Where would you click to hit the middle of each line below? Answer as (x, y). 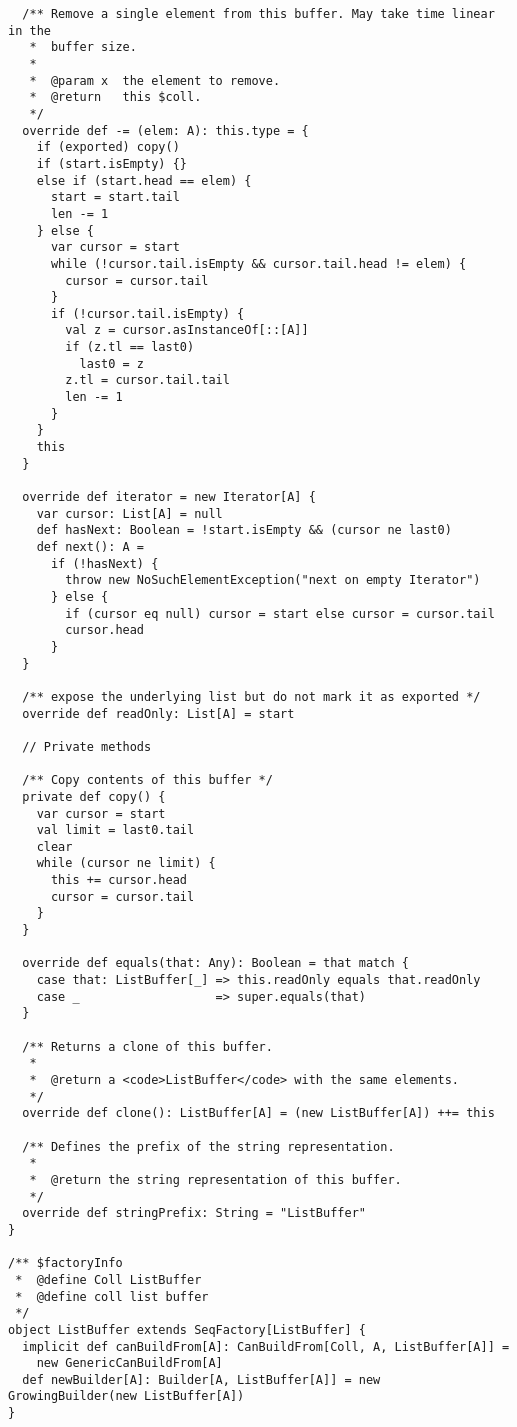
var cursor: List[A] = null (129, 513)
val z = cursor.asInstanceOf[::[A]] (187, 330)
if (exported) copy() (108, 147)
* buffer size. (83, 47)
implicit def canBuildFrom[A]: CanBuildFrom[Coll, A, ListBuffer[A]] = (266, 1346)
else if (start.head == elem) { (144, 180)
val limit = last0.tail (115, 830)
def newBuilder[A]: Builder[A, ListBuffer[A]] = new (201, 1379)
